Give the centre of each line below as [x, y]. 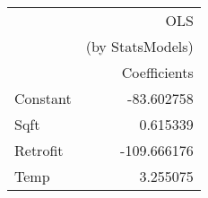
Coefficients [157, 72]
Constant [43, 98]
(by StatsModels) [139, 46]
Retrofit [39, 150]
